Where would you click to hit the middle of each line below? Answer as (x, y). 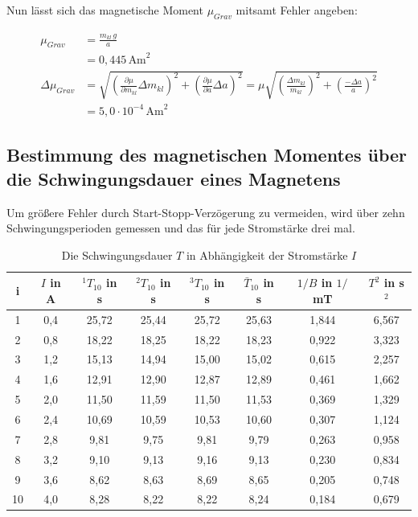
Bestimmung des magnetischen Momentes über (207, 155)
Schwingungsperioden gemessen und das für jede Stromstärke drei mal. (181, 228)
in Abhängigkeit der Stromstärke (267, 254)
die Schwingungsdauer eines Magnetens (174, 178)
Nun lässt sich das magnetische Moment (105, 10)
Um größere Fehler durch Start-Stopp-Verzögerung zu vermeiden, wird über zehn (206, 212)
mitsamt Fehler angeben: (297, 10)
